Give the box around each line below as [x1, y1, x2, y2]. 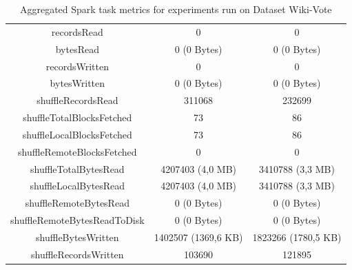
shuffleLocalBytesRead [30, 178, 125, 193]
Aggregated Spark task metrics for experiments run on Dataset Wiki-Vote [19, 2, 332, 16]
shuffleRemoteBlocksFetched [18, 144, 137, 158]
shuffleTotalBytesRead [30, 161, 125, 176]
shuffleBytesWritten [36, 229, 119, 244]
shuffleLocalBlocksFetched [22, 127, 132, 141]
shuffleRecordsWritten [31, 247, 124, 261]
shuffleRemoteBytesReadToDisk [10, 213, 145, 227]
